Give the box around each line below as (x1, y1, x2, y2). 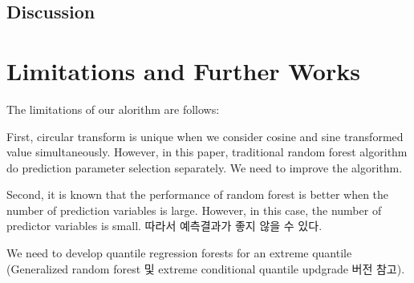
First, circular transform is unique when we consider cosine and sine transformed (6, 127, 404, 144)
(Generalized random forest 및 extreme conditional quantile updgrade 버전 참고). (6, 260, 405, 277)
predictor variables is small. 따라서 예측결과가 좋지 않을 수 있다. (6, 217, 323, 234)
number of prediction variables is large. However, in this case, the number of (6, 201, 382, 218)
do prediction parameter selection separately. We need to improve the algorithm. (6, 159, 403, 176)
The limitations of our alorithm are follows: (6, 100, 220, 117)
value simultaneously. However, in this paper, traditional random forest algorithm (6, 144, 408, 160)
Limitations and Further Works (6, 54, 360, 87)
